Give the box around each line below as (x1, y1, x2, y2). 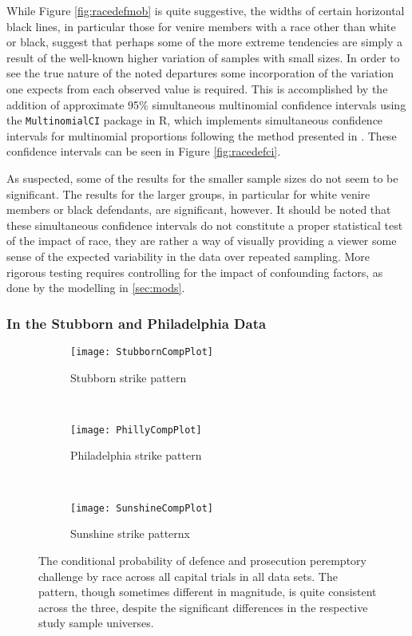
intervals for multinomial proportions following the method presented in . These (6, 127, 397, 144)
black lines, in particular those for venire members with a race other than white (6, 18, 396, 34)
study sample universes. (38, 614, 154, 631)
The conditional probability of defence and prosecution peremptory (38, 551, 366, 568)
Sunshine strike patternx (70, 525, 190, 542)
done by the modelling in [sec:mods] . (6, 279, 185, 296)
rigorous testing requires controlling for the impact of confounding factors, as (6, 263, 383, 280)
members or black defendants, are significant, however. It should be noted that (6, 201, 391, 218)
